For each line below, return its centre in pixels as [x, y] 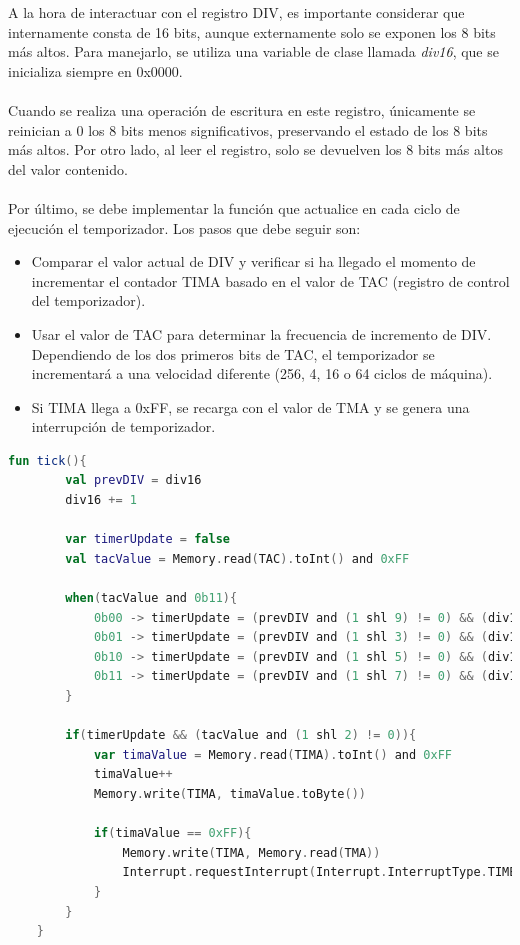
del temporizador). [88, 300]
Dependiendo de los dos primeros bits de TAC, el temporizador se [233, 353]
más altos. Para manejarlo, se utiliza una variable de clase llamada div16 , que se [253, 51]
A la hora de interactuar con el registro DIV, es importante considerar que [236, 12]
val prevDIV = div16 [133, 480]
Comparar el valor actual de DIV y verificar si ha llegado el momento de [253, 261]
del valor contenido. [68, 168]
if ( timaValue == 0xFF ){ [172, 833]
